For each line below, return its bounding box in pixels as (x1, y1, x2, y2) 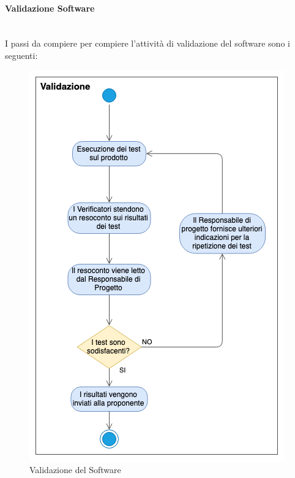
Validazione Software (5, 1, 95, 14)
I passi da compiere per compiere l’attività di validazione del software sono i (5, 37, 290, 50)
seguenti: (5, 48, 38, 61)
